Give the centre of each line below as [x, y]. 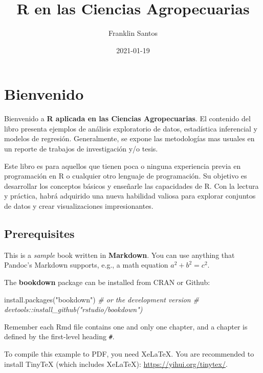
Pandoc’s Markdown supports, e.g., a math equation [86, 265]
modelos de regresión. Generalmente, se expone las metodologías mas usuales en [129, 138]
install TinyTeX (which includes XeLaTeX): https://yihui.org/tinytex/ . [116, 364]
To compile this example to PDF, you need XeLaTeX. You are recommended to [129, 354]
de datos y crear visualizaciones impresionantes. [79, 206]
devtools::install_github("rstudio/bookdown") [73, 309]
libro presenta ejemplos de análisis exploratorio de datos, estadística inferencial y [131, 128]
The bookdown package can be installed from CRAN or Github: [107, 282]
